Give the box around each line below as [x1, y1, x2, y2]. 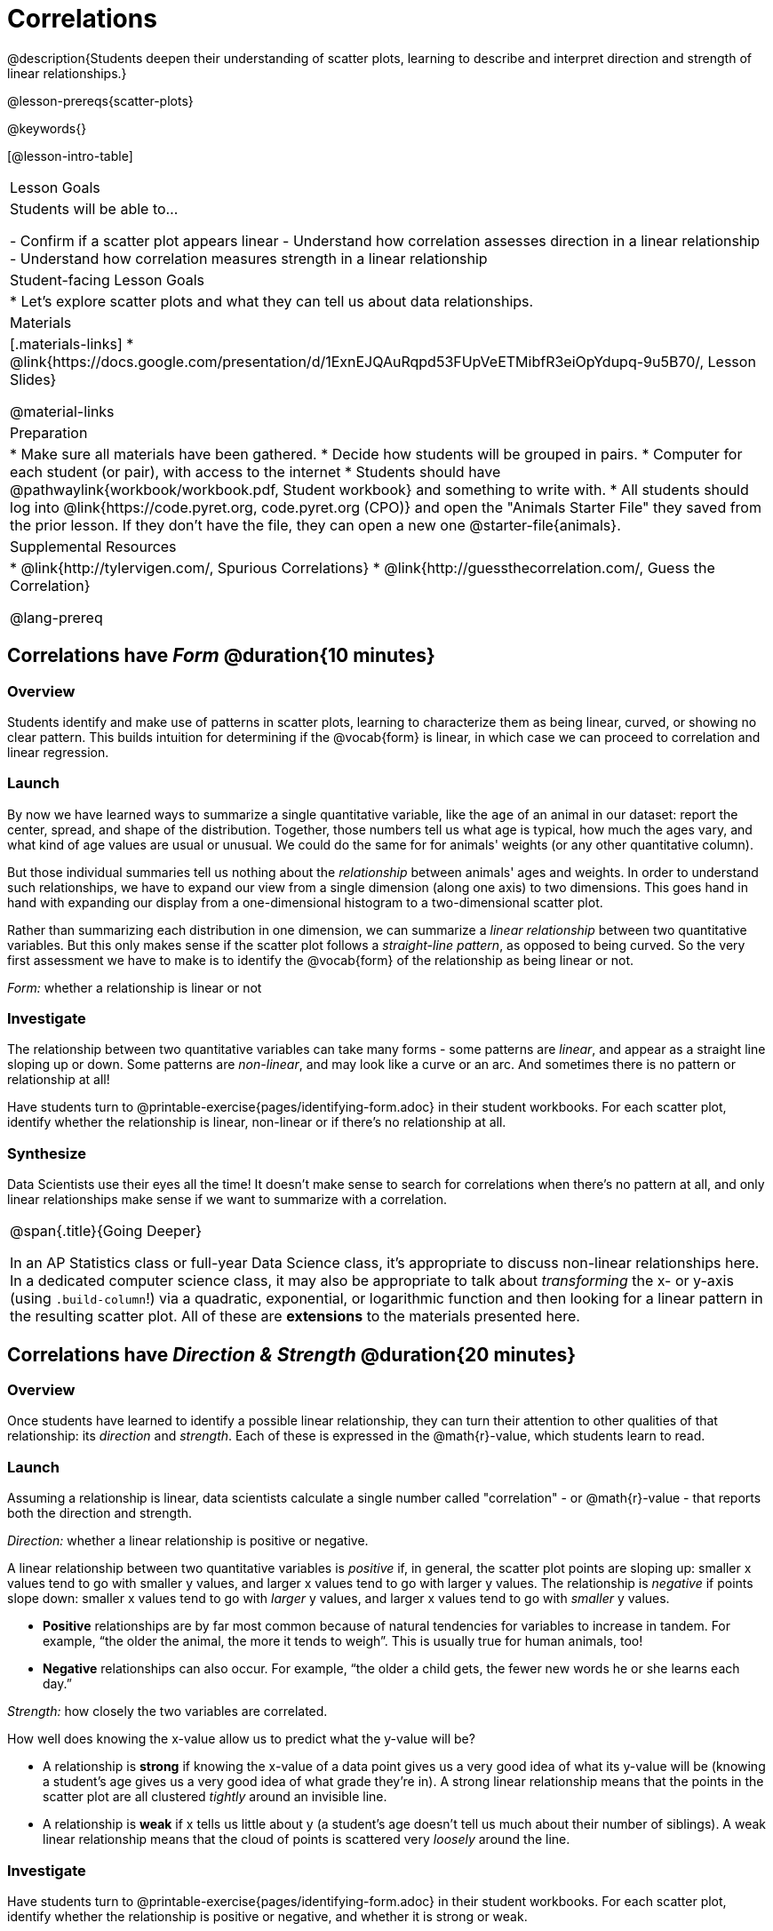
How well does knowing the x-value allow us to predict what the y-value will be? [7, 1731, 475, 1747]
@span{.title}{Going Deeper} [10, 1222, 203, 1241]
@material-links [10, 402, 115, 420]
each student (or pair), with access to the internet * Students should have [10, 462, 501, 481]
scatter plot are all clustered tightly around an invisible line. [43, 1789, 387, 1805]
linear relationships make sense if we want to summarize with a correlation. [7, 1192, 447, 1208]
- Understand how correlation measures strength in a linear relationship [10, 249, 488, 267]
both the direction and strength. [7, 1505, 193, 1521]
